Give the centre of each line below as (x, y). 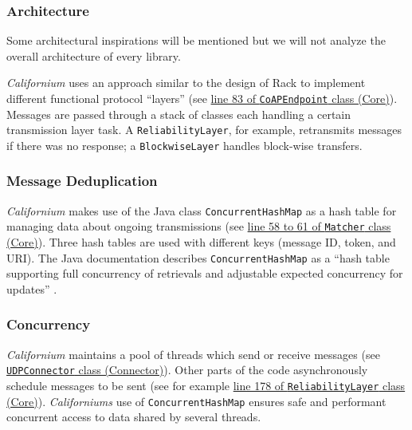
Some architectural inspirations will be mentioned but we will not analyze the (196, 40)
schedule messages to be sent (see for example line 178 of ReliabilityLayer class (206, 385)
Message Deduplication (82, 181)
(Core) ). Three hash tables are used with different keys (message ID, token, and (201, 242)
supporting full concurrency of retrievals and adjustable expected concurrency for (205, 273)
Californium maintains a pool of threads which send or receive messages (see (193, 354)
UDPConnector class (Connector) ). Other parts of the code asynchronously (187, 370)
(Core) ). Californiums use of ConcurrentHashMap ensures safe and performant (196, 401)
